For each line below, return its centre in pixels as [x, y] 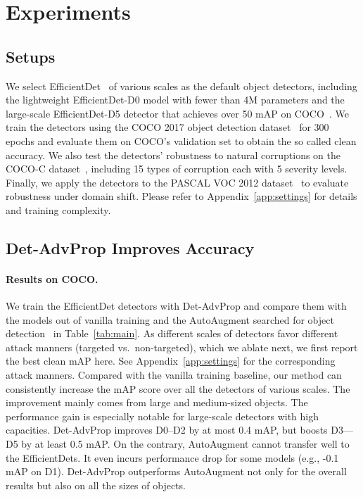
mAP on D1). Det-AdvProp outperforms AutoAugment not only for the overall [176, 471]
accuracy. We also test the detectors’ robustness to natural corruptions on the [173, 155]
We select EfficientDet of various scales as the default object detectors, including [181, 86]
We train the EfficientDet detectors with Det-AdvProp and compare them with [176, 306]
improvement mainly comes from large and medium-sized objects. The [157, 402]
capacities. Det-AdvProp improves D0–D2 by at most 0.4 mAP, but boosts [167, 430]
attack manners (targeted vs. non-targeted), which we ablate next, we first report [182, 347]
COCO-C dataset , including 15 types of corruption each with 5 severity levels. [177, 169]
